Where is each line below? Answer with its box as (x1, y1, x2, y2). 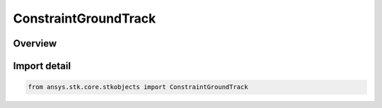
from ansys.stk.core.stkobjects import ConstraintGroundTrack (28, 83, 248, 91)
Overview (13, 37, 57, 49)
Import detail (13, 60, 71, 72)
